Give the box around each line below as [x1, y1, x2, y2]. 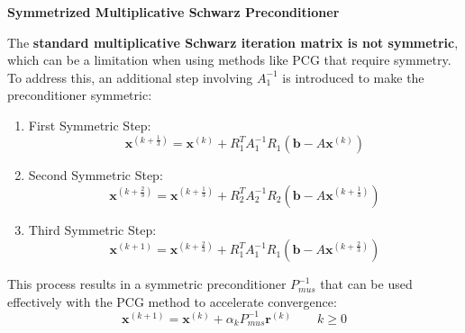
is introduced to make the [282, 67, 424, 86]
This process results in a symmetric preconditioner [7, 274, 287, 293]
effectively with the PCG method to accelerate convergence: [7, 292, 337, 310]
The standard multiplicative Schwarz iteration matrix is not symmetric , [7, 32, 459, 51]
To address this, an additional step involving [7, 67, 253, 86]
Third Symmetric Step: [28, 220, 157, 238]
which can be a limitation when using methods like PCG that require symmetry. [7, 50, 451, 69]
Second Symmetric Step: [28, 166, 163, 184]
